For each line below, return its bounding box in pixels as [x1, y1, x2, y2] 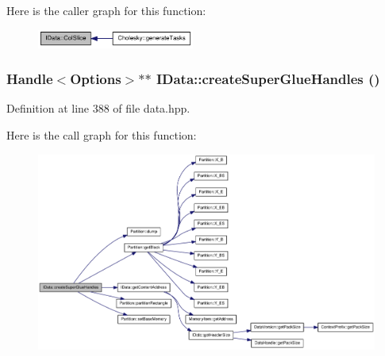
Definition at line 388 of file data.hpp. [6, 100, 191, 117]
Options [70, 69, 121, 89]
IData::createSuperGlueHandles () [156, 69, 380, 89]
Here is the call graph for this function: [6, 126, 197, 143]
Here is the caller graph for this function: [6, 2, 206, 18]
